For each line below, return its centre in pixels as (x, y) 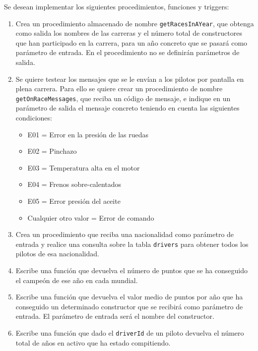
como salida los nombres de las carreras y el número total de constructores (129, 33)
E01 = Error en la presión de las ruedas (88, 134)
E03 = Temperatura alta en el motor (84, 167)
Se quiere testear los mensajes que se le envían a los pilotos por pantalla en (130, 79)
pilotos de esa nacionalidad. (57, 254)
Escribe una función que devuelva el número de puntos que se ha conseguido (132, 270)
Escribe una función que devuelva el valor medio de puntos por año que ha (129, 297)
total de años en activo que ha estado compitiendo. (93, 342)
